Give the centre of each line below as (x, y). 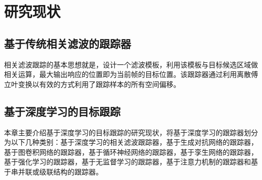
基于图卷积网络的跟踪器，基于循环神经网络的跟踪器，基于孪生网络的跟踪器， (131, 152)
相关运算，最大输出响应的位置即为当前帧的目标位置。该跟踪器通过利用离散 (127, 74)
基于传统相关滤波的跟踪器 (68, 43)
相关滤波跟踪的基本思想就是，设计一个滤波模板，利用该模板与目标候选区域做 (131, 64)
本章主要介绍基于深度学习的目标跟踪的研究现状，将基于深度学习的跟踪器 (124, 132)
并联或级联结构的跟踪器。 (60, 171)
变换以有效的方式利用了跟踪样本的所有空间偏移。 (99, 84)
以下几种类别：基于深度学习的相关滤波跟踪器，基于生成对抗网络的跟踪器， (134, 142)
